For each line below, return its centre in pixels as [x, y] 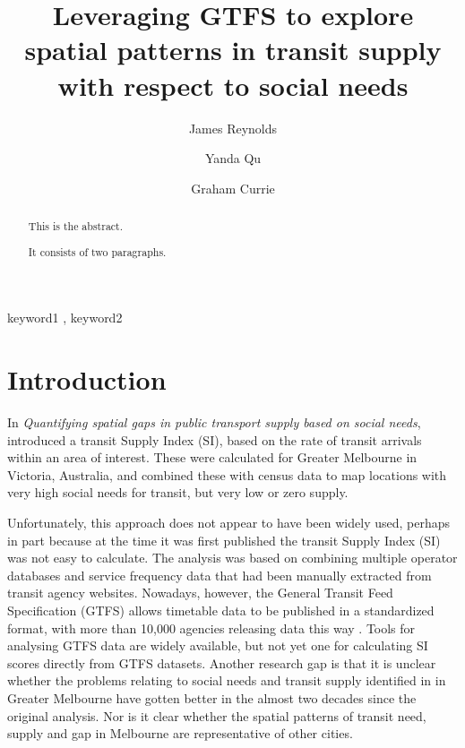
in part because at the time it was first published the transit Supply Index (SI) [224, 540]
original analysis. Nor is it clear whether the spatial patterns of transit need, [217, 715]
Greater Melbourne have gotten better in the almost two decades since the [212, 697]
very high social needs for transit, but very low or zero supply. [178, 492]
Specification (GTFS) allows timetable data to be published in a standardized [221, 610]
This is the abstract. [76, 226]
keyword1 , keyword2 [65, 318]
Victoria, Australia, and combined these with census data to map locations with [227, 474]
